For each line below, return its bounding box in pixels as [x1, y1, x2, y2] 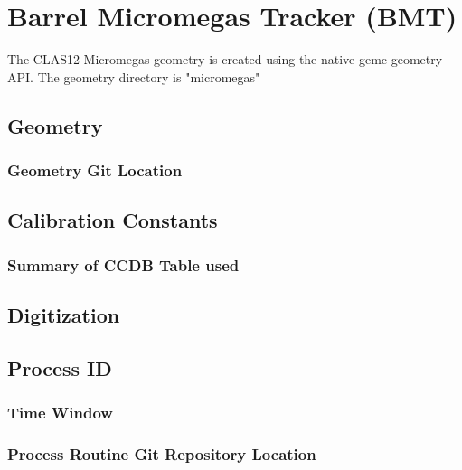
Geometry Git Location [7, 159, 183, 182]
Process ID [7, 353, 112, 381]
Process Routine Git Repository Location [7, 442, 316, 465]
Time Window [7, 401, 113, 424]
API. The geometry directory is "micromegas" [7, 67, 260, 86]
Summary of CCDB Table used [7, 253, 240, 276]
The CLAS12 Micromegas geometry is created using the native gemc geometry [7, 50, 443, 69]
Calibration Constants [7, 206, 218, 234]
